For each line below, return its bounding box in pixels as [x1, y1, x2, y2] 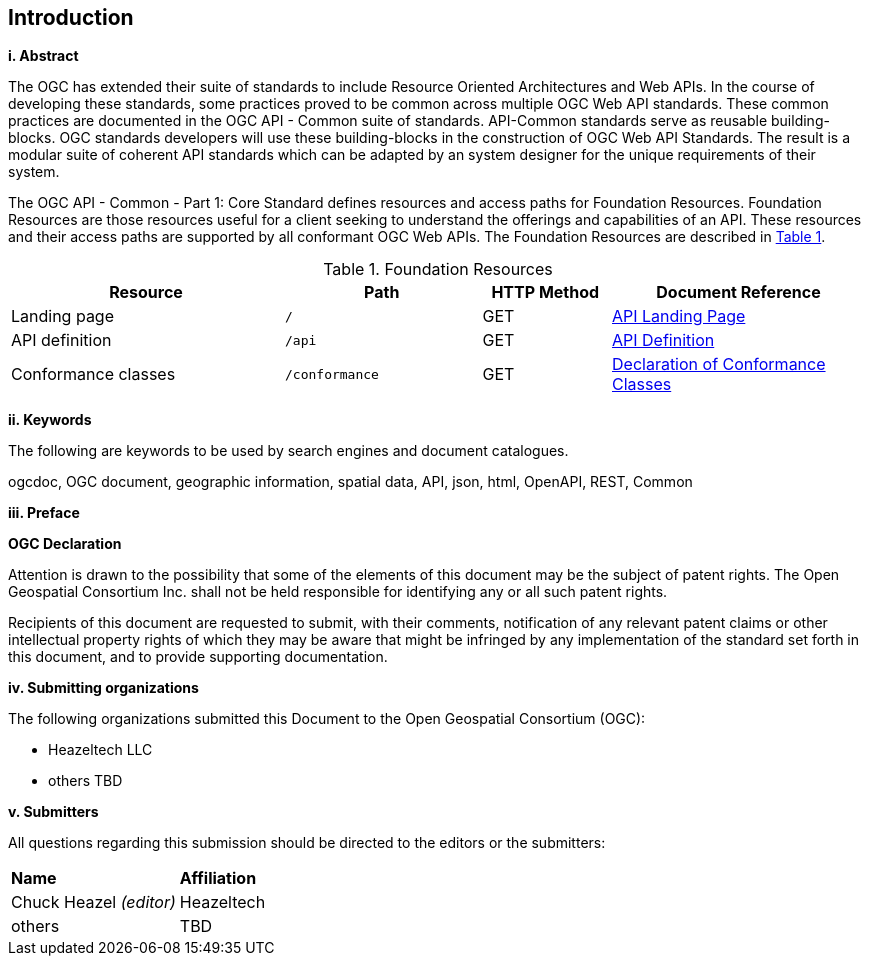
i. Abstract [8, 47, 79, 65]
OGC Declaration [8, 535, 122, 553]
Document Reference [656, 282, 821, 303]
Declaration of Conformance [612, 354, 826, 375]
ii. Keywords [8, 411, 92, 429]
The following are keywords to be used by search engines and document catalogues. [8, 442, 569, 460]
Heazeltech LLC [48, 741, 153, 759]
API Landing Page [612, 306, 746, 327]
